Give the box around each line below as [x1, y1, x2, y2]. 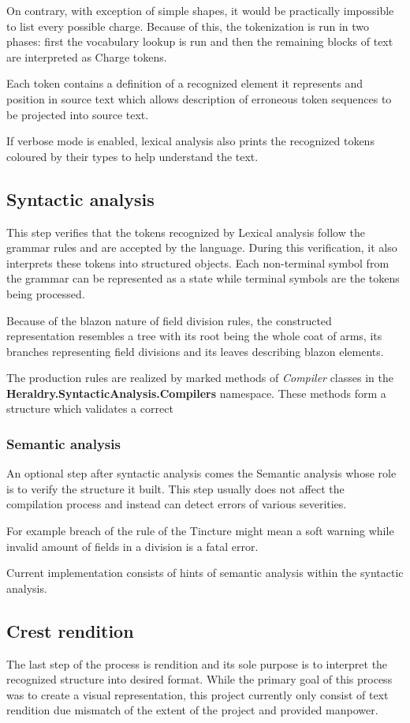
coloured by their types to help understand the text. [6, 148, 259, 164]
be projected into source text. [6, 106, 149, 122]
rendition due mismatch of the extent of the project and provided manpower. [6, 702, 378, 718]
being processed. [6, 285, 85, 302]
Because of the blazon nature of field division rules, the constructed [6, 312, 332, 328]
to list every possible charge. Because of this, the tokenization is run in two [6, 17, 370, 34]
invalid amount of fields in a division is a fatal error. [6, 538, 259, 554]
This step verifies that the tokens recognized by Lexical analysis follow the [6, 223, 365, 240]
